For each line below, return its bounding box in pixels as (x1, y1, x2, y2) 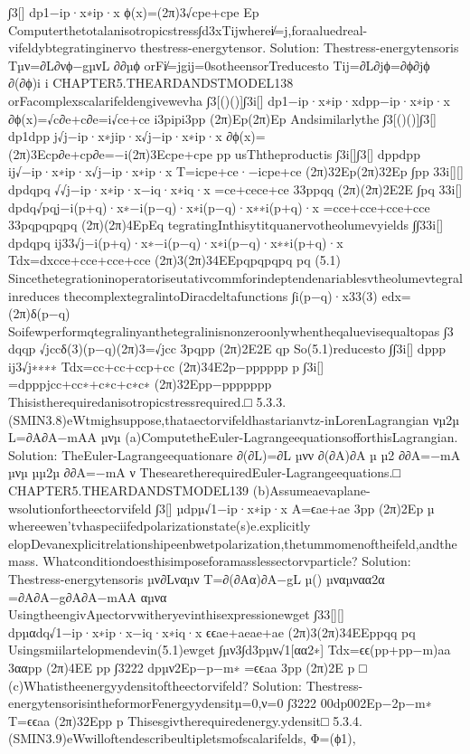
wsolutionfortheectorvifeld (8, 498, 152, 517)
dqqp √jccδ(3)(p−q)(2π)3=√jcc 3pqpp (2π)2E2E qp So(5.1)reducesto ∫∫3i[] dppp (8, 339, 446, 358)
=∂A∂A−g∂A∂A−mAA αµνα (8, 587, 167, 606)
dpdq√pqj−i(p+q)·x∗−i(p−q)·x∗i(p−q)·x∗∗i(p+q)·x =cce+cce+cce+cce (8, 197, 430, 216)
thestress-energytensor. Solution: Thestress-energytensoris (139, 38, 459, 57)
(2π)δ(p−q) (8, 304, 70, 323)
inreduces (8, 286, 60, 305)
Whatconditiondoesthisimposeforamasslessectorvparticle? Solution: (42, 551, 411, 570)
